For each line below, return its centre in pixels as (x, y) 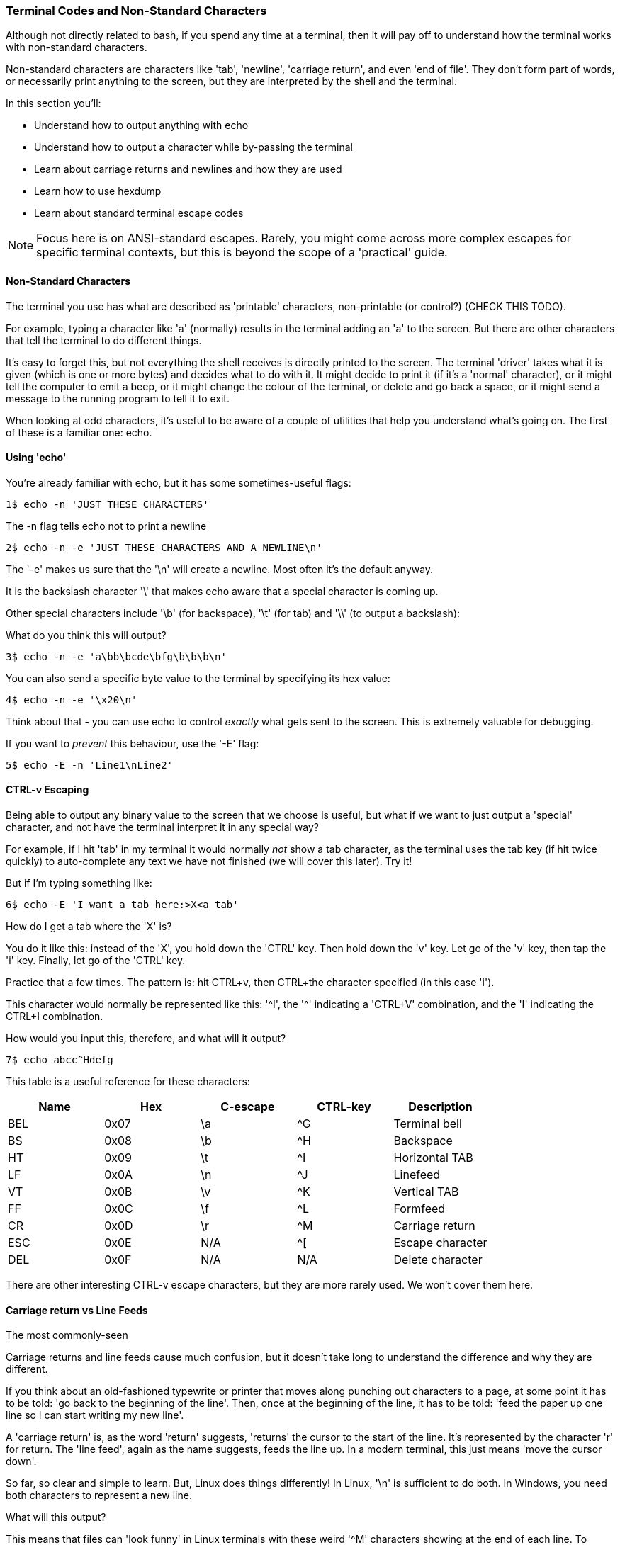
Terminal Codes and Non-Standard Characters (136, 11)
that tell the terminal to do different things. (104, 340)
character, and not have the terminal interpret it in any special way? (162, 827)
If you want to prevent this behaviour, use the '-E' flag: (133, 743)
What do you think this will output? (86, 635)
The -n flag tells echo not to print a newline (106, 526)
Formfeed (419, 1209)
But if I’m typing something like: (79, 883)
